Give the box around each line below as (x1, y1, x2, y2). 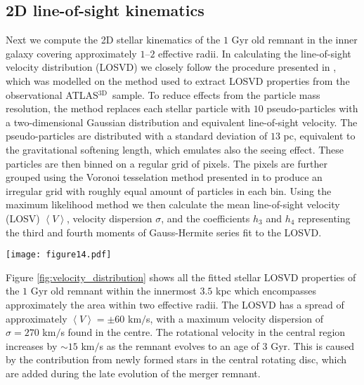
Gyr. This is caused (271, 338, 355, 353)
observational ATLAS (6, 87, 98, 102)
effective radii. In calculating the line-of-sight (158, 46, 351, 60)
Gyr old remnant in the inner (231, 32, 358, 47)
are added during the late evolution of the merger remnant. (6, 365, 261, 380)
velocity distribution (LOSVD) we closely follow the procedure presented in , (6, 60, 337, 74)
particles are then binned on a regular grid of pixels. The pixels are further (6, 156, 327, 170)
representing (298, 210, 351, 225)
